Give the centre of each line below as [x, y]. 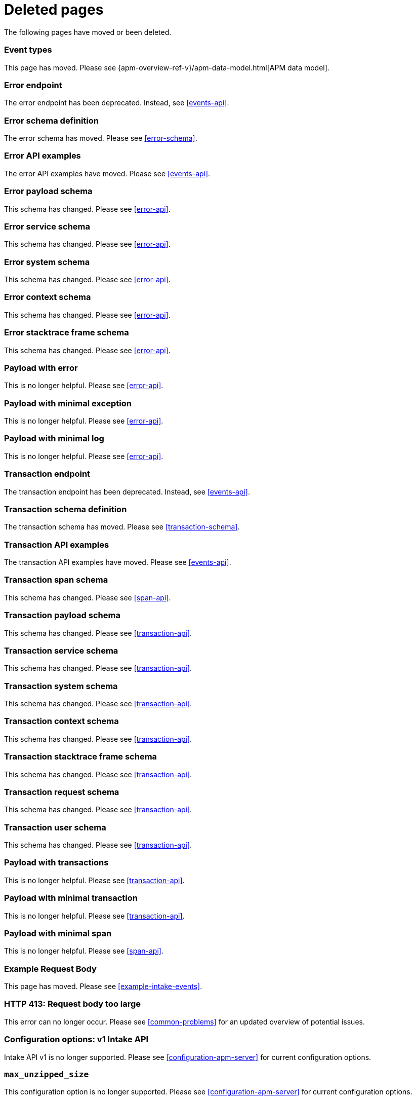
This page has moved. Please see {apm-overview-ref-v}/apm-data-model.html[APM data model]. [167, 67]
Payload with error [41, 368]
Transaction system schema [61, 686]
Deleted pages [54, 10]
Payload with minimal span [58, 933]
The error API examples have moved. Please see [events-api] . [107, 173]
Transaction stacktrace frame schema [81, 757]
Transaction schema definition [66, 509]
